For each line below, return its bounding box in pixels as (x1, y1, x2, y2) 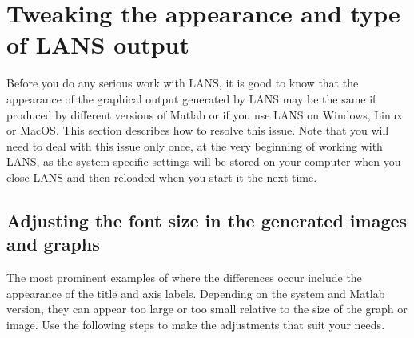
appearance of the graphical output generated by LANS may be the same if (6, 90, 376, 107)
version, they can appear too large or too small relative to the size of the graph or (6, 300, 408, 317)
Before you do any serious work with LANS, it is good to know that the (6, 74, 359, 91)
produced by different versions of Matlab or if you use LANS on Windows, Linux (6, 106, 403, 123)
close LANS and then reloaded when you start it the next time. (6, 168, 317, 185)
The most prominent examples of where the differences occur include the (6, 269, 362, 286)
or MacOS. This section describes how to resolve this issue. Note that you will (6, 122, 389, 139)
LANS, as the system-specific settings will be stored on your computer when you (6, 153, 401, 170)
